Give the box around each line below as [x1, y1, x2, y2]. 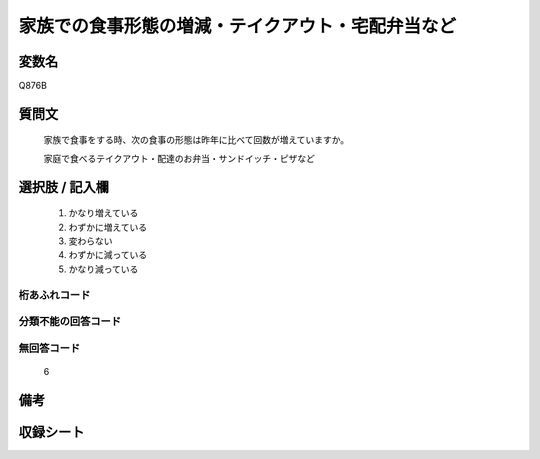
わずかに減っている [68, 249, 148, 261]
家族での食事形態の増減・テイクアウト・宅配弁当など [18, 15, 457, 37]
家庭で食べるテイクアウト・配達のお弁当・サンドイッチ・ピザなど [43, 152, 315, 164]
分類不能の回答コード [18, 315, 122, 329]
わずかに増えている [68, 221, 148, 233]
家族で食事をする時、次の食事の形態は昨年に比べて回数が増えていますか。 [43, 134, 350, 146]
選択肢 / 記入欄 [18, 178, 110, 195]
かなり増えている [68, 207, 139, 219]
